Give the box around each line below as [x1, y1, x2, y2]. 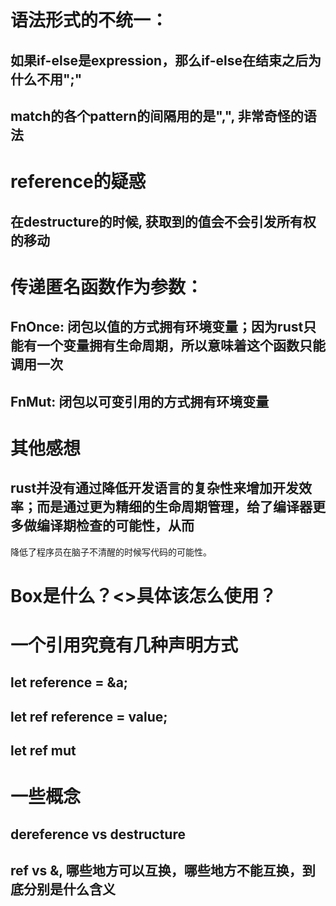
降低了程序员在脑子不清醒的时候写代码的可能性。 [10, 546, 212, 558]
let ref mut [10, 742, 77, 760]
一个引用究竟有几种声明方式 [10, 634, 239, 656]
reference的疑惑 [10, 171, 147, 193]
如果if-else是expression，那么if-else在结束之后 [10, 52, 309, 69]
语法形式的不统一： [10, 9, 169, 32]
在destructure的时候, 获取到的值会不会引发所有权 [10, 213, 317, 230]
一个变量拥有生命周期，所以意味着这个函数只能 [36, 337, 326, 355]
